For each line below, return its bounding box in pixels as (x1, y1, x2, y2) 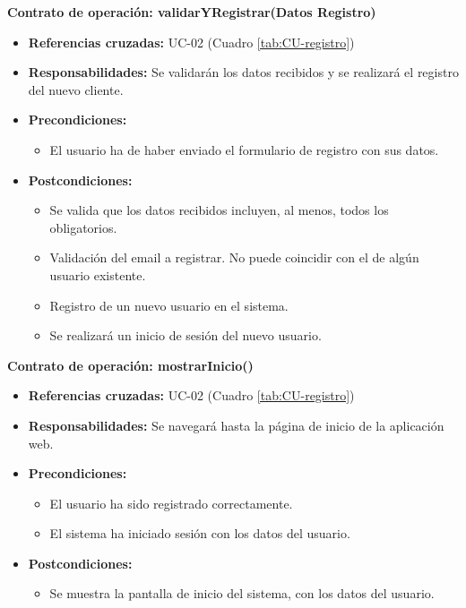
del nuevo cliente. (28, 80, 124, 98)
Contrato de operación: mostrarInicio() (7, 355, 254, 374)
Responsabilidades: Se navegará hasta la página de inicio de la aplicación (28, 415, 444, 434)
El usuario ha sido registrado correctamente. (49, 493, 293, 512)
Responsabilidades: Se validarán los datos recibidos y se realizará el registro (28, 63, 459, 81)
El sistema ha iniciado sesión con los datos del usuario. (49, 524, 350, 543)
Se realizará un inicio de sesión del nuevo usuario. (49, 326, 322, 345)
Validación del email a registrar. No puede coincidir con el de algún (49, 248, 419, 267)
